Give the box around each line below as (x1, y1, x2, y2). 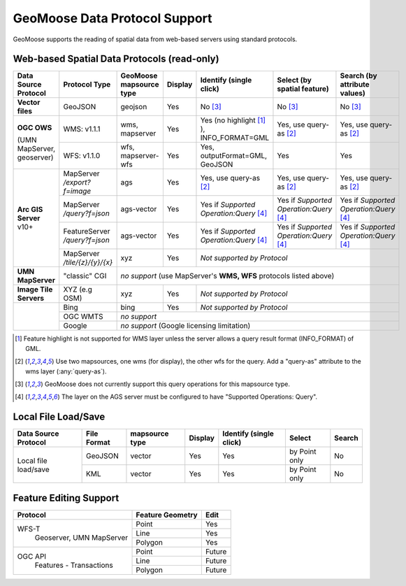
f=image (63, 186, 92, 196)
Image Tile (17, 285, 53, 294)
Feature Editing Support (13, 492, 119, 503)
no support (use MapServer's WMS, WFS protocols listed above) (120, 271, 335, 281)
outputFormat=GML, (200, 151, 268, 161)
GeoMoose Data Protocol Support (13, 10, 212, 26)
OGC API (17, 551, 47, 561)
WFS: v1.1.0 (63, 151, 101, 161)
